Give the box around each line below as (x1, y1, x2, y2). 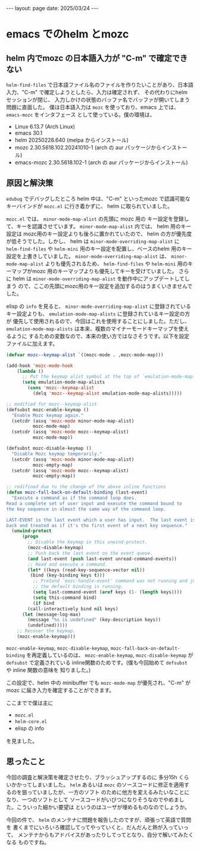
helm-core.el (14, 718, 48, 724)
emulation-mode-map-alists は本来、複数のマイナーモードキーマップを (6, 325, 179, 332)
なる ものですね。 (6, 838, 49, 846)
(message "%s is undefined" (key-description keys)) (27, 617, 161, 623)
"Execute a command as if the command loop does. (11, 495, 137, 501)
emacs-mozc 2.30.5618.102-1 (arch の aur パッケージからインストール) (14, 159, 189, 166)
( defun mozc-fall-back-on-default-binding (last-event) (6, 489, 148, 495)
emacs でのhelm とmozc (6, 27, 129, 41)
